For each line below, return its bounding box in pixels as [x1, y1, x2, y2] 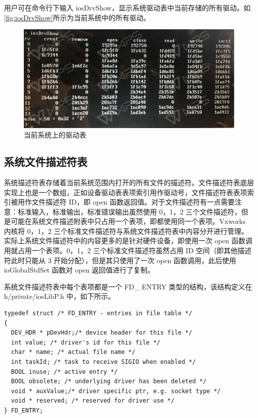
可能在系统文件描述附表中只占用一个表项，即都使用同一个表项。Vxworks [10, 216, 246, 226]
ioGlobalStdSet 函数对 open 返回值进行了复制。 [4, 265, 155, 275]
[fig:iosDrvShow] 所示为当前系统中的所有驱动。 [4, 12, 150, 22]
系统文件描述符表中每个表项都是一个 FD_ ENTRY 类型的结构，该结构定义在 [4, 281, 253, 291]
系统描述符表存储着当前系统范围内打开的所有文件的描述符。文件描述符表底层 [4, 177, 254, 187]
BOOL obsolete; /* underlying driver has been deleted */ [11, 378, 207, 385]
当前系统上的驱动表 [24, 130, 86, 140]
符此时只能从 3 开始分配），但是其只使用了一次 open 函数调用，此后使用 [4, 255, 236, 265]
